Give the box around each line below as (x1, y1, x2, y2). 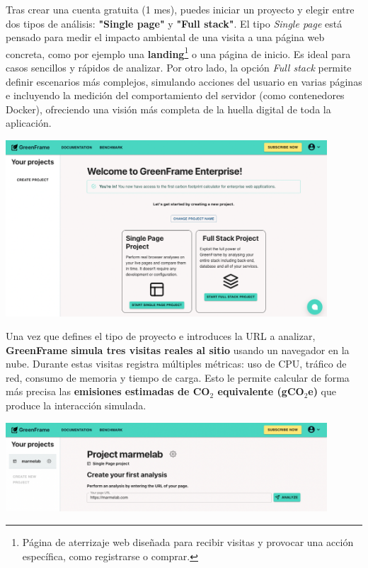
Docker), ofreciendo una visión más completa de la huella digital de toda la (6, 101, 331, 116)
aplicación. (6, 115, 52, 130)
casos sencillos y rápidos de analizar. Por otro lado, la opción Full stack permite (6, 60, 352, 75)
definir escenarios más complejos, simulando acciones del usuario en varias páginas (6, 74, 362, 89)
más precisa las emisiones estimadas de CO (6, 384, 210, 399)
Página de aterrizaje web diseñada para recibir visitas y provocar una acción (22, 535, 354, 550)
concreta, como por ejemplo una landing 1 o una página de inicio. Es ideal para (6, 44, 351, 61)
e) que (308, 384, 337, 399)
